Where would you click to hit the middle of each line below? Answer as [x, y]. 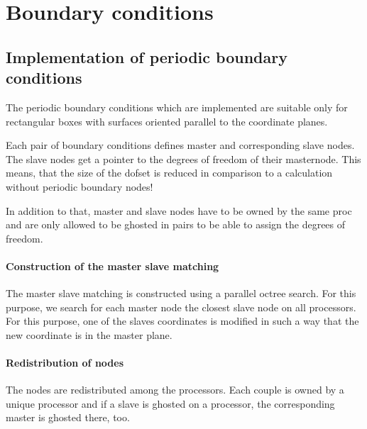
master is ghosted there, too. [68, 417]
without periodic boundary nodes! [80, 186]
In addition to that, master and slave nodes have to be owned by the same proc [179, 210]
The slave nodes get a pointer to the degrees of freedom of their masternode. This [183, 158]
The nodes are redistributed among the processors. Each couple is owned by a [175, 390]
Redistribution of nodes [65, 363]
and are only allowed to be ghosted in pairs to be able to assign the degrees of [176, 224]
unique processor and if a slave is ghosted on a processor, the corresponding [170, 403]
